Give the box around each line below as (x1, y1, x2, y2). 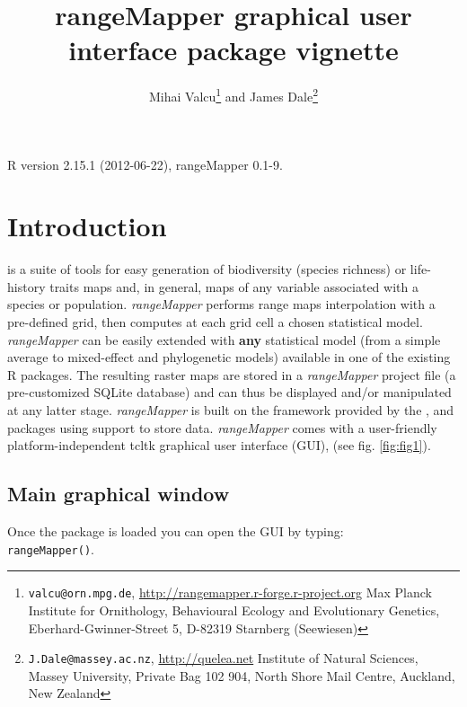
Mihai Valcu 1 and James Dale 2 (149, 84, 318, 105)
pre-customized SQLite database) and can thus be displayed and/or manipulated (7, 383, 452, 402)
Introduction (7, 208, 167, 244)
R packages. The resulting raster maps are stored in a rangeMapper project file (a (7, 365, 456, 384)
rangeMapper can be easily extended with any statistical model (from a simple (7, 330, 441, 349)
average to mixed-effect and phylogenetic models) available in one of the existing (7, 348, 451, 367)
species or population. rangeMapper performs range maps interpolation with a (7, 295, 436, 314)
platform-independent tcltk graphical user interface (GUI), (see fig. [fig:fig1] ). (7, 436, 431, 455)
